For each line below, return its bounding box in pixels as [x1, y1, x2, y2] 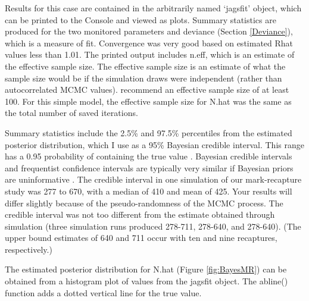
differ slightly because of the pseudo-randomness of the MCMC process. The [5, 196, 283, 209]
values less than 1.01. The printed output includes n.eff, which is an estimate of [5, 48, 295, 61]
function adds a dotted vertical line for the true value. [5, 286, 202, 299]
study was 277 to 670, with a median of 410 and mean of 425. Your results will [5, 184, 292, 197]
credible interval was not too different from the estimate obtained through [5, 208, 275, 221]
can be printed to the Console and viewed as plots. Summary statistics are [5, 13, 276, 26]
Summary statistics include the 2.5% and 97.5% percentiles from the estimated [5, 126, 292, 139]
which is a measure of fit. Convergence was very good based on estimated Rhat [5, 36, 294, 49]
